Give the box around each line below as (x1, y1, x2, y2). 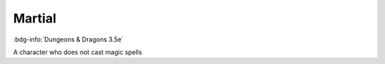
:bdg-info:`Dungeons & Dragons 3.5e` (13, 35, 124, 44)
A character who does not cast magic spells (13, 48, 143, 56)
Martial (13, 11, 56, 26)
